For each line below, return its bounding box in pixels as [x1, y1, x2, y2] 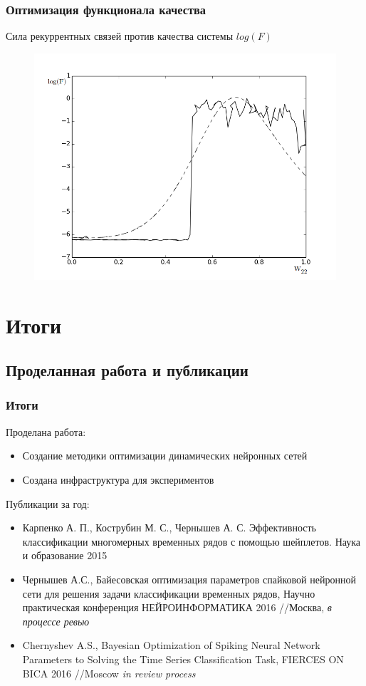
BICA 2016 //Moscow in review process [22, 665, 196, 680]
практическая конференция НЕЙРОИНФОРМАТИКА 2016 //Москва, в [22, 600, 332, 615]
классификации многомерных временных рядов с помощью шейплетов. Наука [22, 534, 361, 549]
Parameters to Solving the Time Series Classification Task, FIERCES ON [22, 651, 344, 666]
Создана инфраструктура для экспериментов [22, 472, 214, 487]
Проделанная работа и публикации [6, 359, 249, 381]
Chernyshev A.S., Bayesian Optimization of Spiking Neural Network [22, 638, 320, 653]
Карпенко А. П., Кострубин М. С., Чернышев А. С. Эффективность [22, 520, 316, 535]
